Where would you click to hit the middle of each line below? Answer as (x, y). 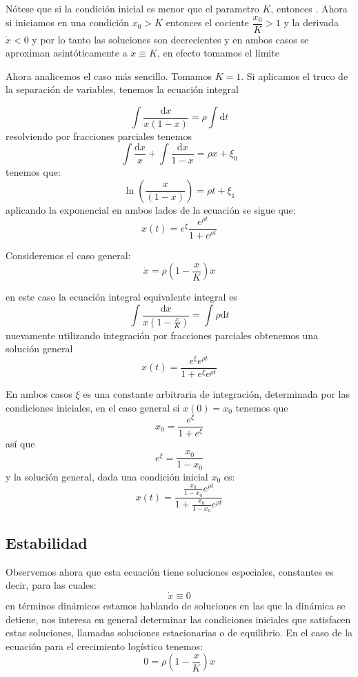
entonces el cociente (207, 22)
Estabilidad (47, 542)
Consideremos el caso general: (68, 255)
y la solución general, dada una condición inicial (107, 476)
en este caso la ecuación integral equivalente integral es (121, 297)
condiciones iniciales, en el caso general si (93, 407)
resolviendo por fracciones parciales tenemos (99, 135)
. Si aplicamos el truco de (295, 75)
